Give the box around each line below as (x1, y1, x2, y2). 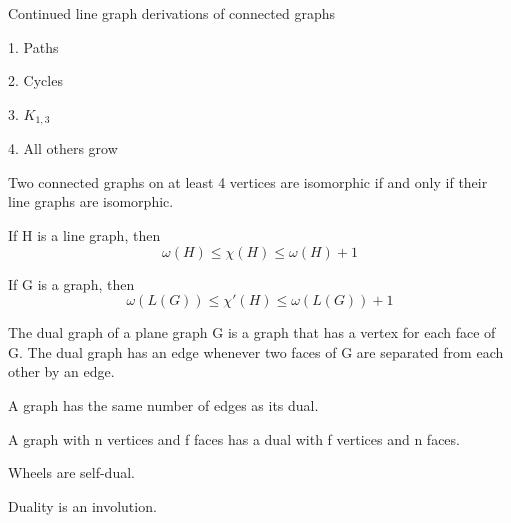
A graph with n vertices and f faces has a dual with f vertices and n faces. (8, 428, 460, 449)
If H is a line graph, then (8, 225, 161, 246)
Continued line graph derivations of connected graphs (8, 3, 335, 23)
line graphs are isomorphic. (8, 191, 174, 212)
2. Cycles (8, 70, 63, 91)
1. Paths (8, 36, 59, 57)
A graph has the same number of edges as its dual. (8, 394, 319, 415)
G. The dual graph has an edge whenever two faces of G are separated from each (8, 341, 504, 362)
